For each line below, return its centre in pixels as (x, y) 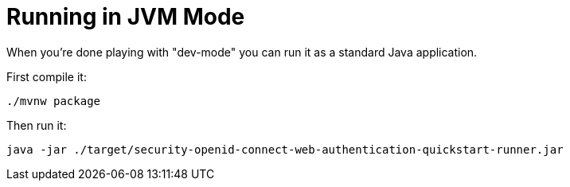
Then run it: (37, 125)
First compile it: (47, 76)
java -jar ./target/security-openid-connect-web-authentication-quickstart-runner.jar (285, 149)
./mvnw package (54, 101)
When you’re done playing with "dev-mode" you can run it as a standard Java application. (242, 52)
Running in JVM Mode (126, 17)
